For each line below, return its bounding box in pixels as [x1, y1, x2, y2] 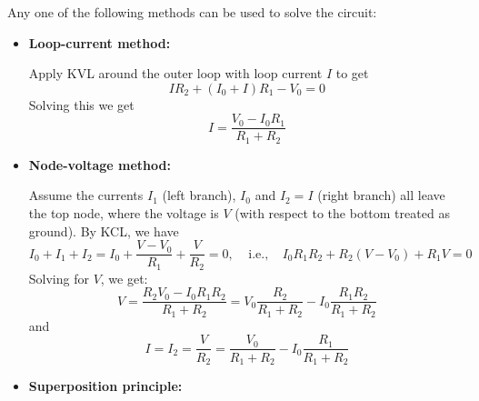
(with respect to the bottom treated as [235, 204, 450, 223]
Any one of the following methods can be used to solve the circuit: [7, 3, 377, 21]
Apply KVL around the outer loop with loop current [28, 64, 323, 83]
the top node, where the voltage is [28, 204, 219, 223]
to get [335, 64, 369, 83]
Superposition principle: [28, 376, 183, 395]
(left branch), [162, 185, 236, 205]
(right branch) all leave [317, 185, 445, 205]
